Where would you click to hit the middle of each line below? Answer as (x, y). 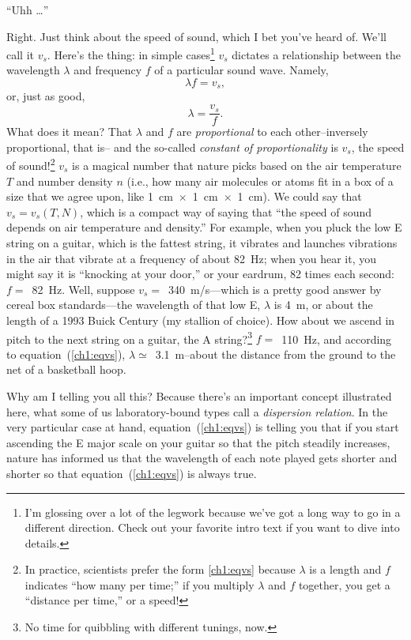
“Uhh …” (28, 9)
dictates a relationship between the (316, 54)
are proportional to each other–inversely (272, 132)
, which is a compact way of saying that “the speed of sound (226, 211)
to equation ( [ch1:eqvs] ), (66, 354)
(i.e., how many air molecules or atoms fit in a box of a (260, 181)
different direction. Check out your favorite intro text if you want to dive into (212, 527)
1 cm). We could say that (300, 196)
